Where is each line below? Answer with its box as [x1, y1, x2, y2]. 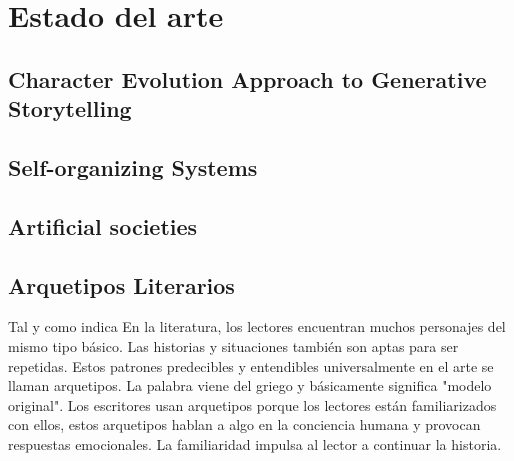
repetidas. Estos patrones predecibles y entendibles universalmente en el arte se [8, 355, 494, 376]
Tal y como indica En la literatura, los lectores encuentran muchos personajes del [8, 316, 506, 337]
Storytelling [8, 93, 132, 124]
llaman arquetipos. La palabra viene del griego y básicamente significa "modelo [8, 375, 492, 396]
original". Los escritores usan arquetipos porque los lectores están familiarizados [8, 394, 497, 415]
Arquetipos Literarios [8, 269, 235, 300]
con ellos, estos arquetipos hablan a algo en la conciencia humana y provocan [8, 414, 481, 435]
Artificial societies [8, 210, 198, 241]
